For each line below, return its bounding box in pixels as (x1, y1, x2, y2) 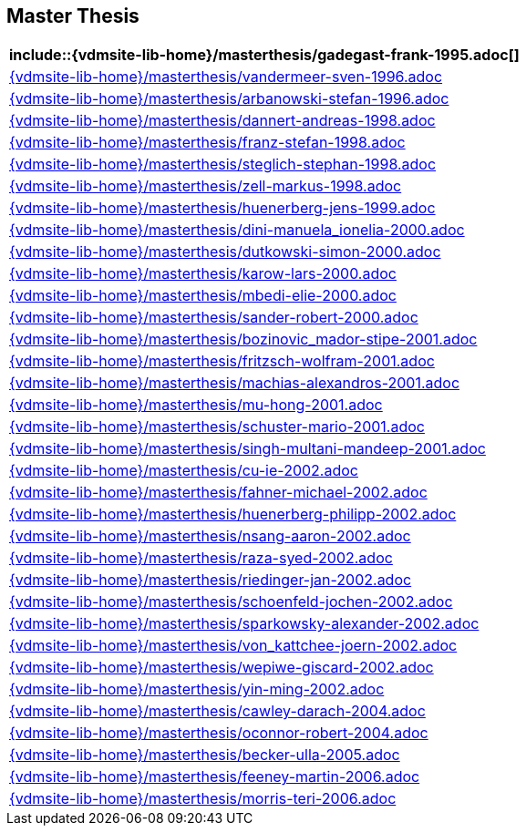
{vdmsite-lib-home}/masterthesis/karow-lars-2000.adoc (9, 264, 397, 283)
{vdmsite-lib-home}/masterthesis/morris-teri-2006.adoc (9, 789, 397, 808)
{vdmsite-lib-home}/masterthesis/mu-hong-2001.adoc (9, 396, 383, 415)
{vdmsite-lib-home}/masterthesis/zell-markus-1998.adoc (9, 177, 402, 196)
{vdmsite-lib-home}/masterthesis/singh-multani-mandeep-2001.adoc (9, 439, 486, 458)
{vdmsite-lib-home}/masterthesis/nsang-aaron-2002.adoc (9, 527, 411, 546)
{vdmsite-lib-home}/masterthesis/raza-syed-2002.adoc (9, 549, 393, 568)
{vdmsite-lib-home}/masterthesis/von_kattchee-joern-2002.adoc (9, 636, 458, 655)
